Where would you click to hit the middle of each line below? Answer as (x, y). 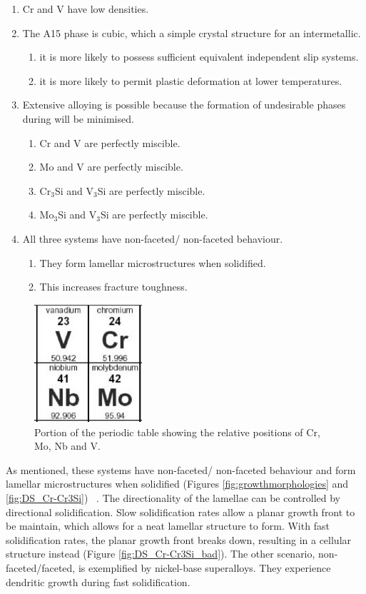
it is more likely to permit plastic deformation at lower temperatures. (191, 80)
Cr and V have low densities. (86, 9)
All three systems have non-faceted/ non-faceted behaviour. (153, 238)
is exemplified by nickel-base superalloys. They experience (204, 567)
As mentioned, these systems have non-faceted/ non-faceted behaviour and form (181, 469)
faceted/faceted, (41, 567)
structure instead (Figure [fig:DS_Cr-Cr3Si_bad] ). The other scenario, (161, 554)
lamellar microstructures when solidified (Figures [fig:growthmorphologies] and (177, 484)
